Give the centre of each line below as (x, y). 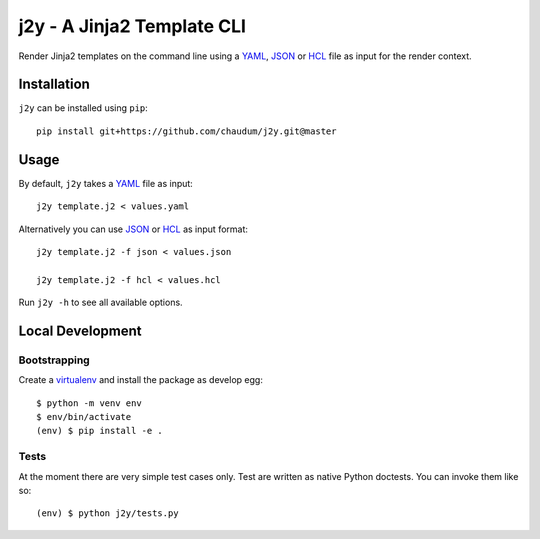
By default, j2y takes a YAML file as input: (106, 183)
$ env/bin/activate (84, 417)
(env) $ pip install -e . (100, 431)
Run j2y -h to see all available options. (101, 302)
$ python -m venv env (89, 403)
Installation (54, 84)
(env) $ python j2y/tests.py (107, 513)
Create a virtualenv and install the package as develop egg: (141, 380)
